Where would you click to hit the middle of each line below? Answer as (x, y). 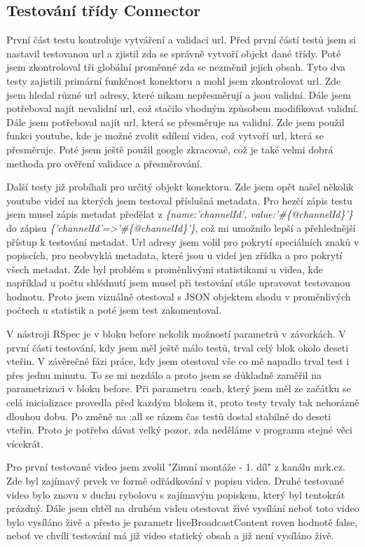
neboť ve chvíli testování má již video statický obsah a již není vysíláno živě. (170, 535)
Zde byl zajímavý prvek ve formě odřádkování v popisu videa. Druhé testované (175, 481)
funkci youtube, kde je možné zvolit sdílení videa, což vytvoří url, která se (165, 136)
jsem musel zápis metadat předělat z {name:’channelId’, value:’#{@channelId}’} (180, 214)
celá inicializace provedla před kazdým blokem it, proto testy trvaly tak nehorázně (183, 402)
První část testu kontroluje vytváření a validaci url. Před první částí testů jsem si (181, 40)
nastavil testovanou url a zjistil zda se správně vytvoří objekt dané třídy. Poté (174, 53)
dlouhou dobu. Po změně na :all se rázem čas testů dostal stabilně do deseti (169, 416)
